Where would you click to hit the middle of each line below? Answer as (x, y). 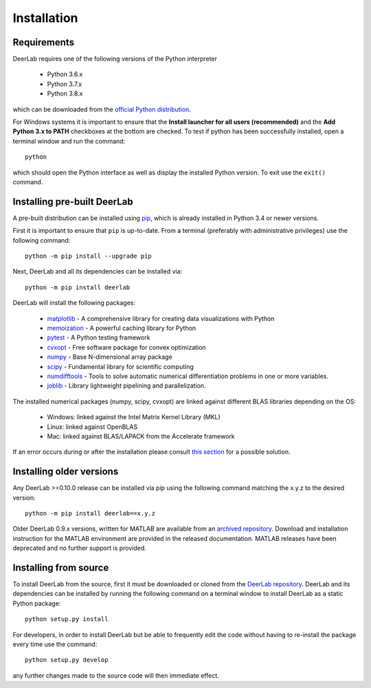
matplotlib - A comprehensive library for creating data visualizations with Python (161, 318)
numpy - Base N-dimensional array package (110, 357)
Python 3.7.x (65, 84)
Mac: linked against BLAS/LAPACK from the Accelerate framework (141, 436)
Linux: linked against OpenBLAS (92, 427)
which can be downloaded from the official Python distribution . (102, 109)
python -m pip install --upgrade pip (89, 256)
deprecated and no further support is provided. (80, 548)
